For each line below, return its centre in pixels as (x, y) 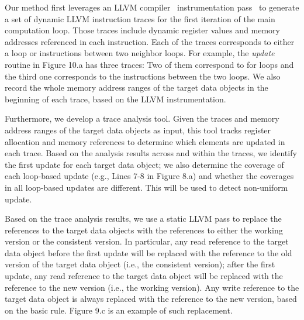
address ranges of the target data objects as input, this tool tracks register (138, 130)
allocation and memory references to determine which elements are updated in (145, 141)
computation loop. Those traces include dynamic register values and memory (143, 30)
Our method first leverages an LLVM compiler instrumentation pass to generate (152, 7)
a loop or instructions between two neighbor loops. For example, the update (140, 53)
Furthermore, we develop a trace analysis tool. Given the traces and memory (142, 118)
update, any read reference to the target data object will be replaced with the (144, 276)
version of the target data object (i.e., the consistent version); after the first (140, 264)
